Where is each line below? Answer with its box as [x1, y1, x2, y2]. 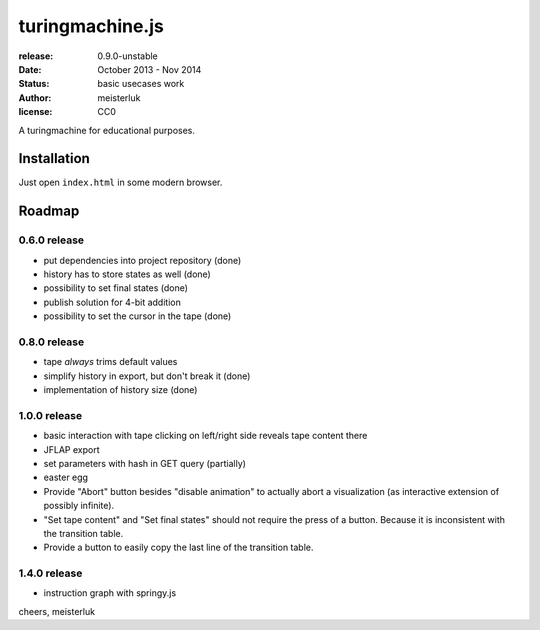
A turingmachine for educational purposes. [18, 124, 195, 136]
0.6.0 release [18, 233, 85, 247]
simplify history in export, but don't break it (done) [43, 370, 251, 382]
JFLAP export [43, 443, 100, 455]
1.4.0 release [18, 566, 83, 580]
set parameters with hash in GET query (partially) [43, 457, 247, 469]
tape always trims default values [43, 356, 178, 368]
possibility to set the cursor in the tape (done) [43, 310, 232, 322]
